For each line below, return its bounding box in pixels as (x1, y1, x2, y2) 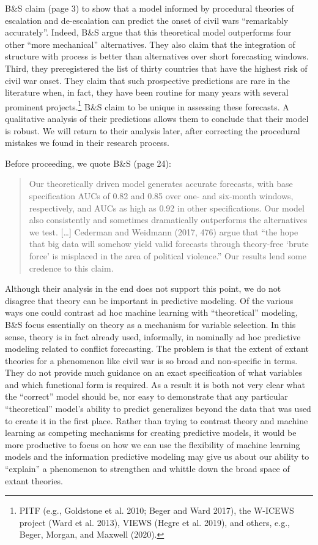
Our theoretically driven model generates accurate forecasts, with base (29, 177, 293, 190)
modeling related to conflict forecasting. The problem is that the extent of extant (5, 342, 309, 355)
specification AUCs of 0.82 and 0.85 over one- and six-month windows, (29, 189, 294, 202)
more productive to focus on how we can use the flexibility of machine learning (5, 438, 300, 451)
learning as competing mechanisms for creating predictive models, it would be (5, 426, 297, 439)
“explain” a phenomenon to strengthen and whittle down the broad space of (5, 462, 290, 475)
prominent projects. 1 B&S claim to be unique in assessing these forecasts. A (5, 98, 289, 113)
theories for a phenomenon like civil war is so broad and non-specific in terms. (5, 354, 298, 367)
